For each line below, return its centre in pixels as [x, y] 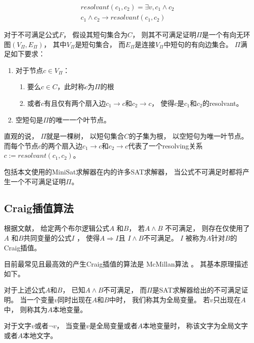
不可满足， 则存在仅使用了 [207, 228]
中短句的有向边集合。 [198, 44]
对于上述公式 [25, 290]
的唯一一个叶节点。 [80, 119]
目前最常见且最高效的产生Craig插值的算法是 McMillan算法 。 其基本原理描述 [126, 264]
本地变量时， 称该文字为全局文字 [195, 326]
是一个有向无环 [226, 35]
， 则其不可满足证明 [164, 35]
